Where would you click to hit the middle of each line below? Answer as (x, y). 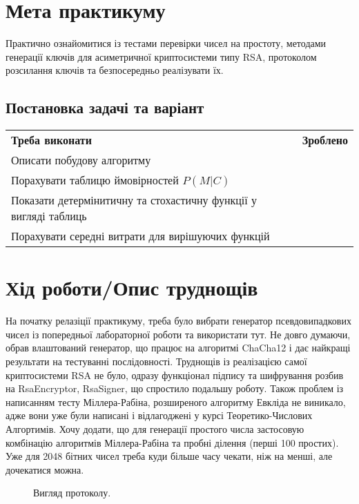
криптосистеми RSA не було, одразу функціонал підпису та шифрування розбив (175, 375)
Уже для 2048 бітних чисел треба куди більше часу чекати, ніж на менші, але (169, 456)
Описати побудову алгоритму (81, 160)
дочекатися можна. (45, 469)
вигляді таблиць (49, 216)
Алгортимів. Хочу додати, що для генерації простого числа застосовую (155, 428)
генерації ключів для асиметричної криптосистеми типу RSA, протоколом (161, 56)
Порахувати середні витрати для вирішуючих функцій (140, 236)
